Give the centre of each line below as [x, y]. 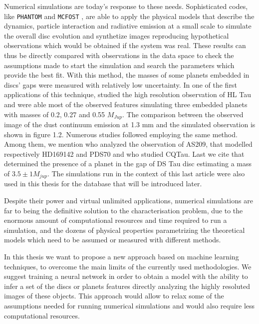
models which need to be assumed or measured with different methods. [113, 240]
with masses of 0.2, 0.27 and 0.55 [55, 114]
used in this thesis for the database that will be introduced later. [103, 184]
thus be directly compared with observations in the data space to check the [119, 55]
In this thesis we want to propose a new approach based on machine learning [122, 257]
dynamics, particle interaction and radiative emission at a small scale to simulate [128, 26]
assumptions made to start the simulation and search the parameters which [119, 65]
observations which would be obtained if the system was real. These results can [125, 45]
